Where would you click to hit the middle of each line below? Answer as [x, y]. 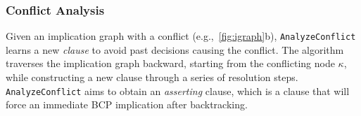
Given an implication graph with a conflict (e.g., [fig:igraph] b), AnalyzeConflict [181, 36]
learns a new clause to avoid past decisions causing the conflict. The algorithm [175, 49]
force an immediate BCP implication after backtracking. [127, 104]
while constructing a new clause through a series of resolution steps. [152, 77]
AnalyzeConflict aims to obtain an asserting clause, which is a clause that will [178, 90]
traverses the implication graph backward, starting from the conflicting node [170, 63]
